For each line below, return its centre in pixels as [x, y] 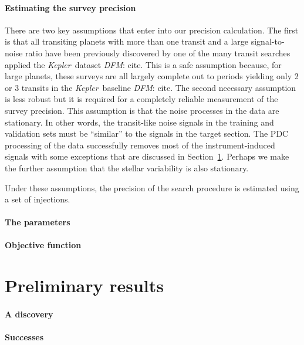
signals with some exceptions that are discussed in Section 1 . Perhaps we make [147, 156]
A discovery [29, 314]
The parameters [38, 222]
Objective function [43, 245]
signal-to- [268, 41]
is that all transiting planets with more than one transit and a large [127, 41]
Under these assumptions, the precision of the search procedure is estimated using [152, 187]
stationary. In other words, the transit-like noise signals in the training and [139, 122]
